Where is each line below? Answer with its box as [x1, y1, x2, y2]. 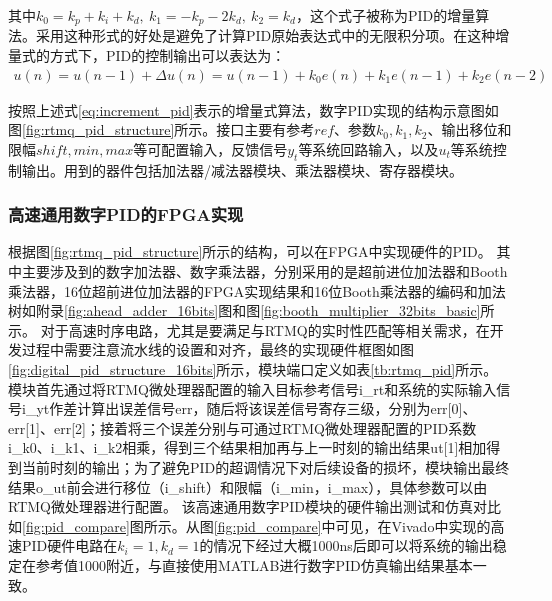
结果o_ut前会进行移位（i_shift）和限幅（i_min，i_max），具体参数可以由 [8, 476, 488, 497]
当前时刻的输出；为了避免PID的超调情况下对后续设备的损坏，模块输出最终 [21, 457, 510, 477]
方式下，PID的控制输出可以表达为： [49, 45, 286, 66]
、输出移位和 [427, 119, 512, 140]
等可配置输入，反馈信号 [133, 138, 288, 159]
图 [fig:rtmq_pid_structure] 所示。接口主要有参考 [8, 119, 315, 140]
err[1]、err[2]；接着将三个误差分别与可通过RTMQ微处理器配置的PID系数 [8, 417, 477, 438]
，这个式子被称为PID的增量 [295, 5, 476, 25]
